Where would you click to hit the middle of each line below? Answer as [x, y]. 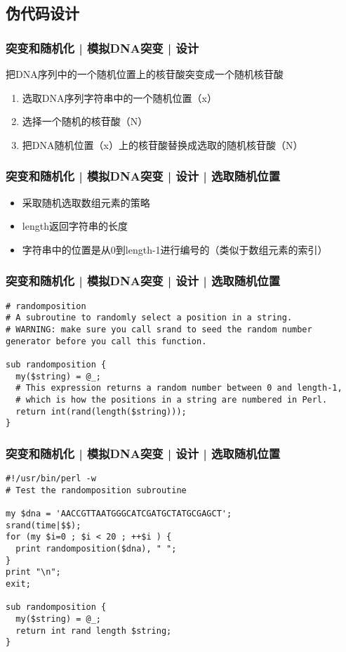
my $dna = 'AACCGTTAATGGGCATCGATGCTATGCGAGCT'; [119, 514]
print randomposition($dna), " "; [96, 548]
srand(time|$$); [44, 525]
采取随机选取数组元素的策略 [86, 202]
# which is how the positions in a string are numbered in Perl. [172, 399]
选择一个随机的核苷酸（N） [85, 121]
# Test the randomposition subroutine [96, 490]
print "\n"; [33, 572]
